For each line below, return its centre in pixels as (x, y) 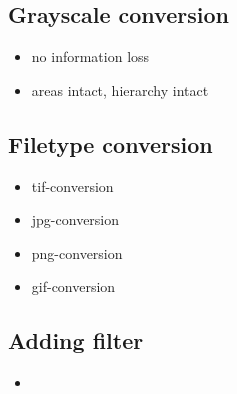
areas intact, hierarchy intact (120, 89)
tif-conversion (72, 185)
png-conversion (77, 252)
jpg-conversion (75, 219)
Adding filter (76, 340)
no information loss (90, 56)
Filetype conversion (110, 143)
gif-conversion (73, 286)
